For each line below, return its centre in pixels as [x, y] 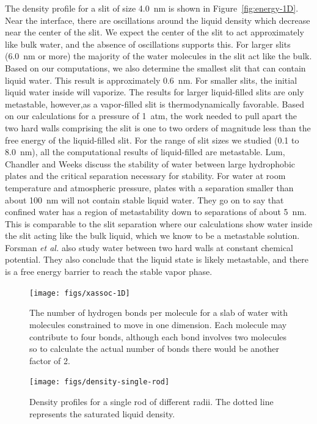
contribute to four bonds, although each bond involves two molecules [158, 336]
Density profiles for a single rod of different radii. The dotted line [151, 401]
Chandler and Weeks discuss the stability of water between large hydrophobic [150, 163]
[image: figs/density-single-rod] [100, 382]
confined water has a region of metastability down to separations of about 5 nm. [156, 212]
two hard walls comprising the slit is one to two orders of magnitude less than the [158, 127]
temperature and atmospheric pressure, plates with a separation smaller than [149, 187]
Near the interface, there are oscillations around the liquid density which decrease [158, 20]
